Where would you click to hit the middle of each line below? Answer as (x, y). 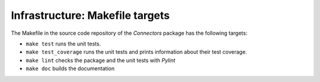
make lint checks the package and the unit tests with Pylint (101, 60)
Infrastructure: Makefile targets (90, 15)
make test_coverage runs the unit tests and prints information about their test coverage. (136, 52)
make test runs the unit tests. (63, 44)
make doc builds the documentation (70, 68)
